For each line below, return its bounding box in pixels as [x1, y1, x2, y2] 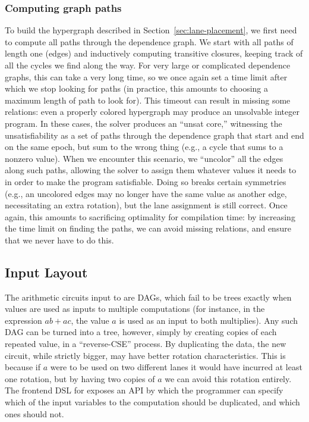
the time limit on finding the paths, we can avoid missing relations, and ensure [5, 222, 291, 235]
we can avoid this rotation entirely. [165, 372, 292, 385]
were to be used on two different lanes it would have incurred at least [50, 361, 302, 373]
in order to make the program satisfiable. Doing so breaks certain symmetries [5, 175, 286, 187]
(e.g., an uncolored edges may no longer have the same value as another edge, [5, 187, 287, 199]
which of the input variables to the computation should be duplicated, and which [5, 396, 300, 408]
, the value [71, 314, 109, 326]
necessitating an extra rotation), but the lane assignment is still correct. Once [5, 199, 288, 211]
